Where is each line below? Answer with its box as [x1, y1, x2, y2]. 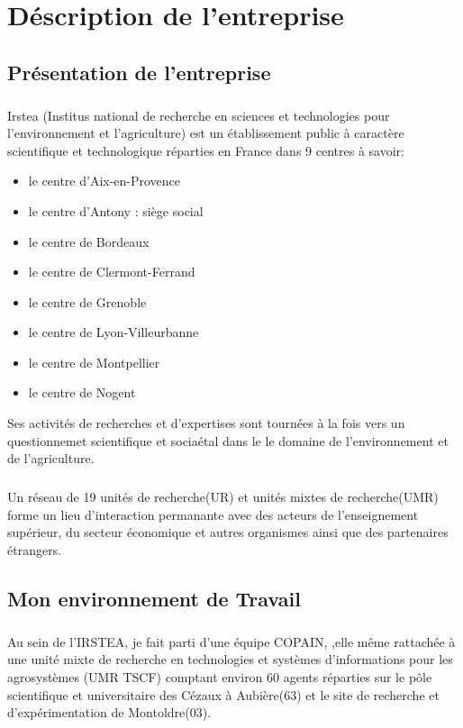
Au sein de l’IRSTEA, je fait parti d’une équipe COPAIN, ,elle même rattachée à [7, 632, 456, 651]
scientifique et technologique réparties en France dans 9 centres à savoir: [7, 141, 404, 159]
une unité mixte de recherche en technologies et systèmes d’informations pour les [7, 650, 453, 669]
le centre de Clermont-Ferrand [28, 262, 195, 281]
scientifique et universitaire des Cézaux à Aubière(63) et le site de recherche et [7, 685, 440, 704]
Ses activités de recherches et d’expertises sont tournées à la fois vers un [7, 414, 405, 432]
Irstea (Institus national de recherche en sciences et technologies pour [7, 105, 390, 124]
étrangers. [7, 541, 62, 559]
